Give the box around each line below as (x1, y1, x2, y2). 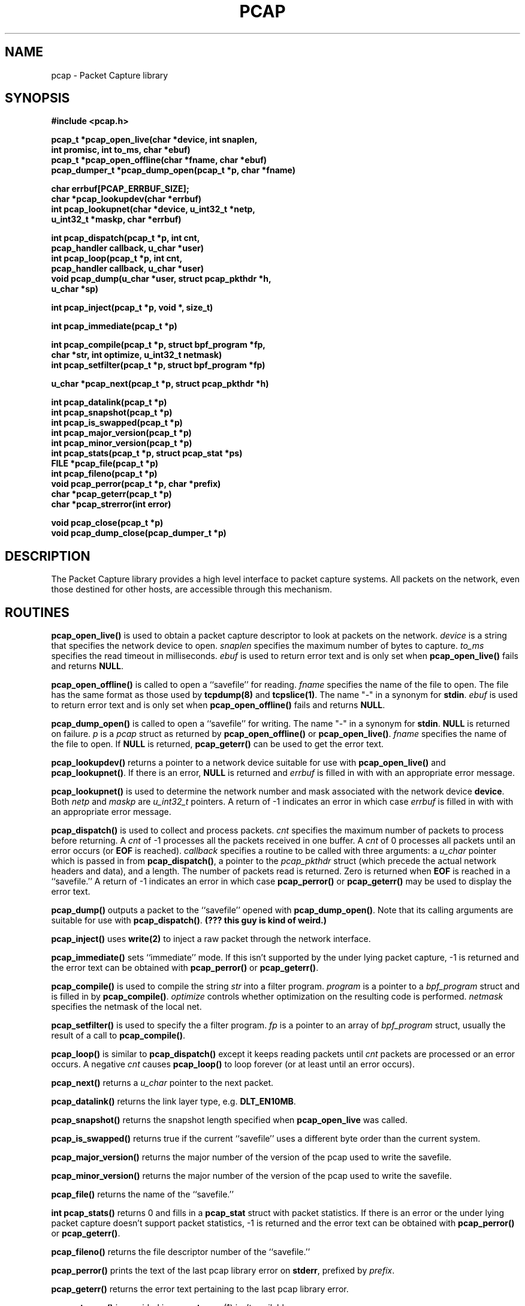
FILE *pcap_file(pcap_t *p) (51, 458, 159, 469)
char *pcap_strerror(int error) (51, 499, 171, 510)
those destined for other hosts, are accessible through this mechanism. (51, 584, 333, 595)
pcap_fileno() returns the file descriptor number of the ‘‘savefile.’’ (51, 1247, 310, 1257)
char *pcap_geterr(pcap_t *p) (51, 489, 172, 499)
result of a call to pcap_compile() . (51, 1030, 185, 1041)
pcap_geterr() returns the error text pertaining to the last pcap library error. (51, 1284, 349, 1295)
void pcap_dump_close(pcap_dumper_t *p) (51, 528, 227, 538)
